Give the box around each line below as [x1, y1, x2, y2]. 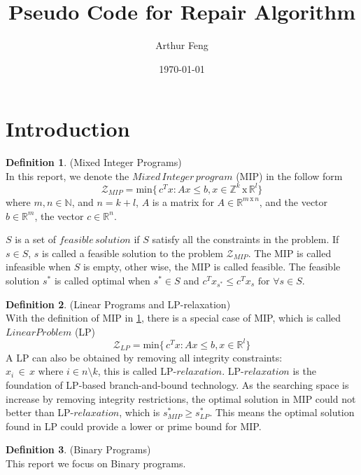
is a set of [15, 232, 57, 247]
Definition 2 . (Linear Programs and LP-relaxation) [6, 296, 231, 311]
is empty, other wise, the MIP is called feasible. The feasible [83, 259, 341, 274]
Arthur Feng [155, 38, 208, 53]
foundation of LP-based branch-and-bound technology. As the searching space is [6, 377, 349, 392]
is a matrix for [152, 194, 214, 209]
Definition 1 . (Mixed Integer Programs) [6, 155, 182, 170]
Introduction [6, 114, 130, 143]
